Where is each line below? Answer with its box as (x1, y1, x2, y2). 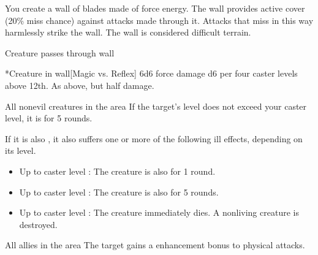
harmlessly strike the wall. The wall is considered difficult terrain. (5, 26, 251, 39)
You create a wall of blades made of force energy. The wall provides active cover (5, 2, 305, 14)
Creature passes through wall (5, 46, 115, 59)
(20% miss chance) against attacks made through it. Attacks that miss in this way (5, 13, 314, 26)
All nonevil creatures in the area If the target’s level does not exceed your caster (5, 99, 307, 112)
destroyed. (19, 218, 58, 230)
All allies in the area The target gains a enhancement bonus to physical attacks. (5, 238, 305, 251)
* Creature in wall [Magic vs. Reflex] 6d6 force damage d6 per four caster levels (5, 67, 298, 80)
